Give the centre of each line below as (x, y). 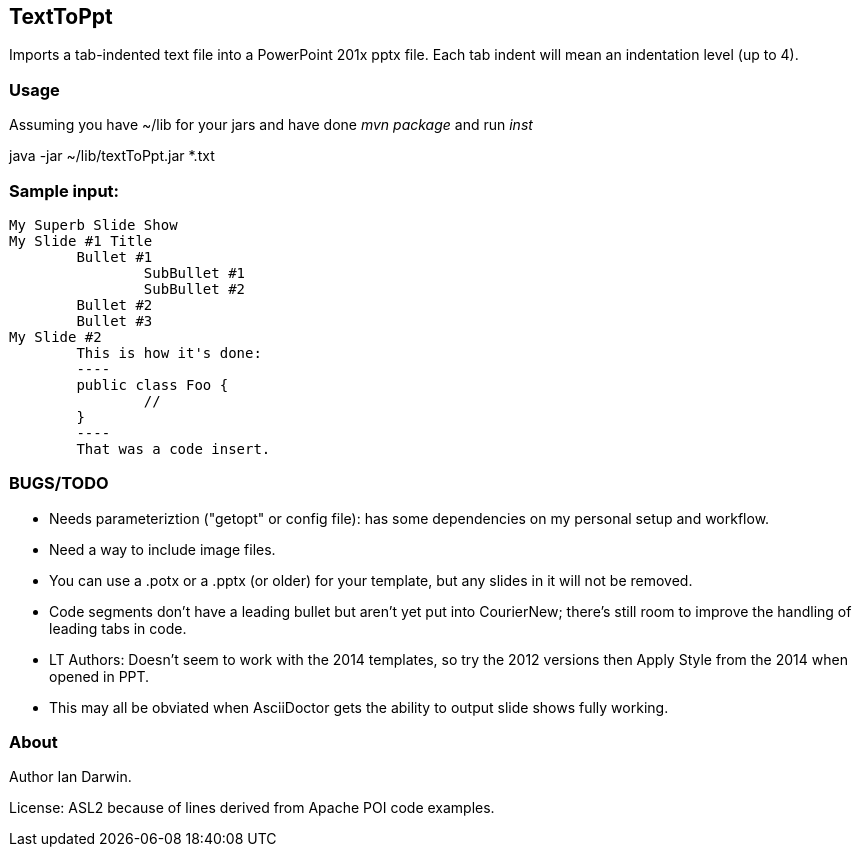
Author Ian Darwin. (70, 777)
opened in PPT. (99, 676)
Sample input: (64, 190)
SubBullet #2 (194, 288)
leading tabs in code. (118, 628)
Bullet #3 (114, 320)
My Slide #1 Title (81, 240)
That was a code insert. (173, 448)
